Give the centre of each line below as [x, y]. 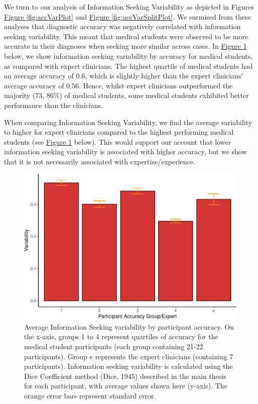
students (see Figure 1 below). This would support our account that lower [118, 141]
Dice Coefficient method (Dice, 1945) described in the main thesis [125, 376]
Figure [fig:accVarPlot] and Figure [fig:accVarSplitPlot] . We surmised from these [127, 16]
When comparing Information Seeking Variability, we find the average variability [128, 122]
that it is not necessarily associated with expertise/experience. [100, 161]
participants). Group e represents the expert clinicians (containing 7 [129, 356]
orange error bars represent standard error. [90, 396]
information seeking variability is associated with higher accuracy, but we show [125, 151]
